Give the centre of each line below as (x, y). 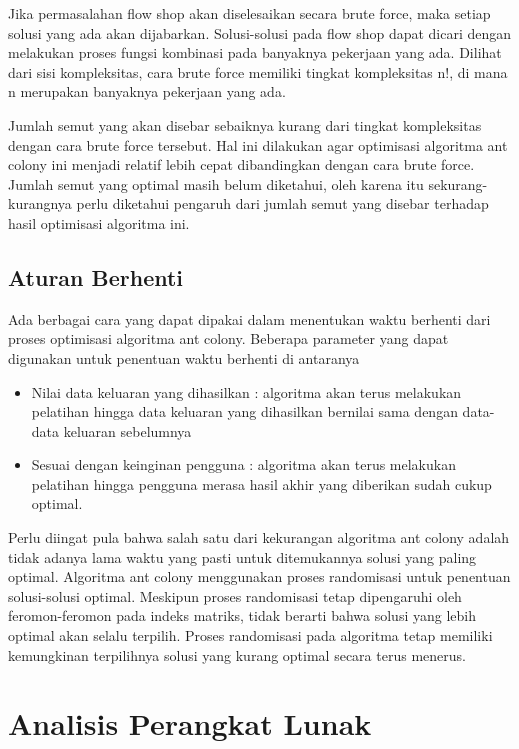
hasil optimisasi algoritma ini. (99, 222)
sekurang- (458, 183)
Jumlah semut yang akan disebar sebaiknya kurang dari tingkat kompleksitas (245, 124)
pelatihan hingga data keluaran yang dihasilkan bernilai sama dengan (244, 411)
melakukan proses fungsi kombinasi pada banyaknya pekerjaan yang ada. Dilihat (255, 52)
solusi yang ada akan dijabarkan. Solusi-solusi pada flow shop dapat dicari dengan (260, 32)
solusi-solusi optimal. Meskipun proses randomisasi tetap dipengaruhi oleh (235, 595)
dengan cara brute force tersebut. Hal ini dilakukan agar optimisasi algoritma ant (258, 144)
